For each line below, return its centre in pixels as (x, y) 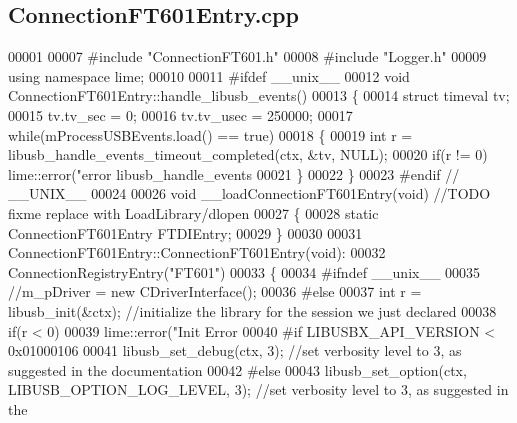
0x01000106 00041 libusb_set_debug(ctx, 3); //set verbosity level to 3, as (235, 350)
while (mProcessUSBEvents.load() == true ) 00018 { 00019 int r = (210, 134)
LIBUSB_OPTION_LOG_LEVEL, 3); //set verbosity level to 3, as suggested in (258, 389)
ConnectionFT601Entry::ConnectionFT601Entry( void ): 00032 (197, 252)
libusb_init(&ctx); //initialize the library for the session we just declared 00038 (252, 310)
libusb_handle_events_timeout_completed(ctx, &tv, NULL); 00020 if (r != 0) (248, 154)
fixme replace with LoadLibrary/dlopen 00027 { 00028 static (193, 212)
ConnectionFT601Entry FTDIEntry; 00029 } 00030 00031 (185, 232)
